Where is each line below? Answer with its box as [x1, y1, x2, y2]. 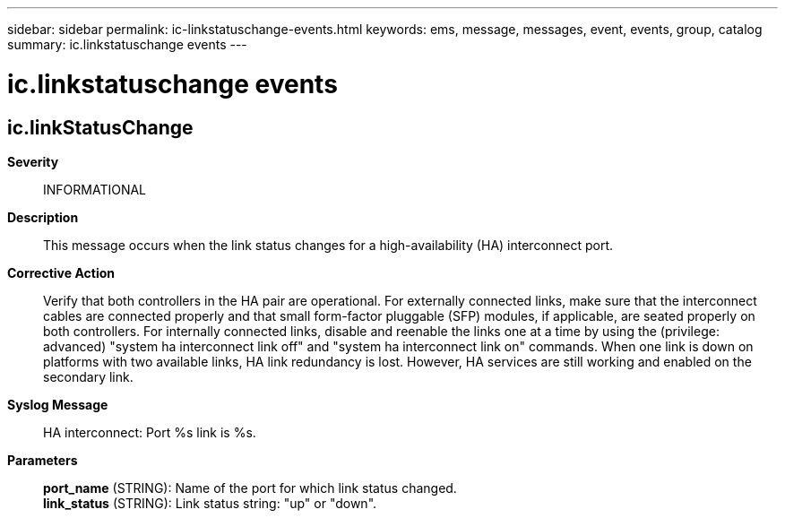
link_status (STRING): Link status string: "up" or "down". [43, 495, 377, 511]
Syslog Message [7, 396, 108, 412]
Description [7, 209, 79, 225]
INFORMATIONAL [43, 181, 147, 197]
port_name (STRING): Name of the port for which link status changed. [43, 479, 457, 496]
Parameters [7, 452, 78, 468]
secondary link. [43, 368, 134, 384]
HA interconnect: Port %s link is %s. [43, 424, 256, 440]
